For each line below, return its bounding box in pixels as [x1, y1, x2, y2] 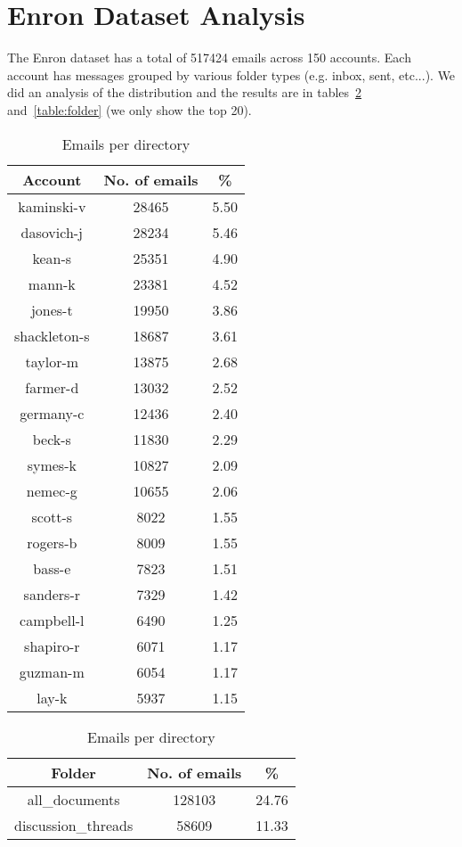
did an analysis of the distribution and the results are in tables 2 [7, 83, 362, 102]
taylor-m [25, 350, 79, 372]
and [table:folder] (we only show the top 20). [7, 100, 252, 119]
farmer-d [25, 376, 79, 398]
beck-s [32, 428, 71, 449]
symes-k [27, 454, 77, 475]
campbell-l [20, 609, 85, 630]
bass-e [33, 557, 71, 579]
